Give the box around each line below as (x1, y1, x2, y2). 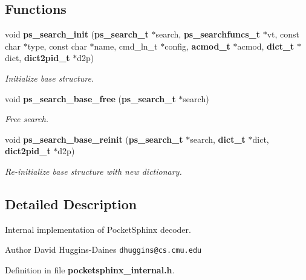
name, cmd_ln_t (94, 39, 158, 52)
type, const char (27, 39, 87, 52)
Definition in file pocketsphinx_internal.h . (5, 264, 175, 276)
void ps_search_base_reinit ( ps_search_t (5, 132, 183, 145)
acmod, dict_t (237, 39, 295, 52)
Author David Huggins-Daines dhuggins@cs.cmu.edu (5, 243, 202, 256)
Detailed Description (5, 194, 137, 213)
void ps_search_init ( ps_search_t (5, 28, 149, 41)
